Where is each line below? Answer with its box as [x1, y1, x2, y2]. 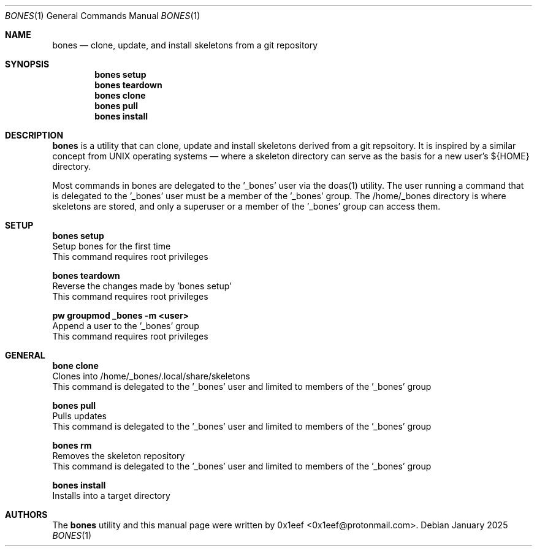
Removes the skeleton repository [52, 450, 185, 461]
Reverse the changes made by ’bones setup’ [52, 281, 232, 291]
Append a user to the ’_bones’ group [52, 321, 199, 331]
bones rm [52, 440, 92, 450]
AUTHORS [5, 509, 48, 520]
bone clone [52, 360, 99, 371]
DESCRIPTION [5, 130, 64, 140]
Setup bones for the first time [52, 241, 171, 251]
